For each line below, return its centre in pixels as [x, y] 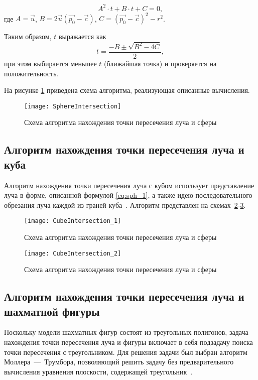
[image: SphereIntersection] [73, 106]
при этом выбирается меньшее [50, 63]
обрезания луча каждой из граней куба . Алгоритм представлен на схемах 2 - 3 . [125, 205]
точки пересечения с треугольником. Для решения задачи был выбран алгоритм [126, 352]
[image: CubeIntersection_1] [73, 221]
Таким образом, [28, 36]
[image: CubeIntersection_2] [73, 253]
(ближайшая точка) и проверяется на [160, 63]
